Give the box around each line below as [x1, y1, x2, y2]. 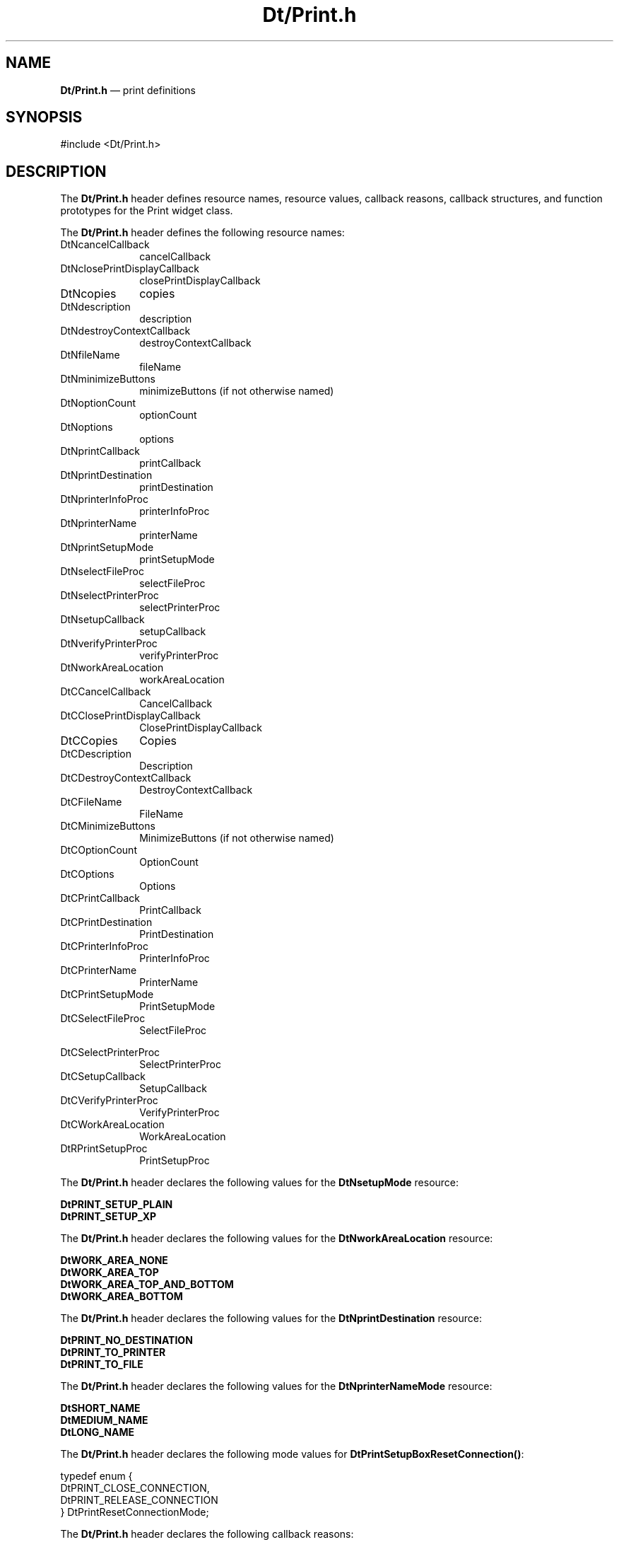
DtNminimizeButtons [60, 373, 155, 385]
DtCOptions [60, 868, 114, 881]
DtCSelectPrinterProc [60, 1046, 160, 1059]
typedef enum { [60, 1470, 133, 1483]
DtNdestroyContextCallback [60, 325, 191, 337]
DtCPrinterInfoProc [60, 940, 148, 953]
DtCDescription [60, 748, 131, 760]
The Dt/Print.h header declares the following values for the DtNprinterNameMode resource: [60, 1380, 493, 1393]
